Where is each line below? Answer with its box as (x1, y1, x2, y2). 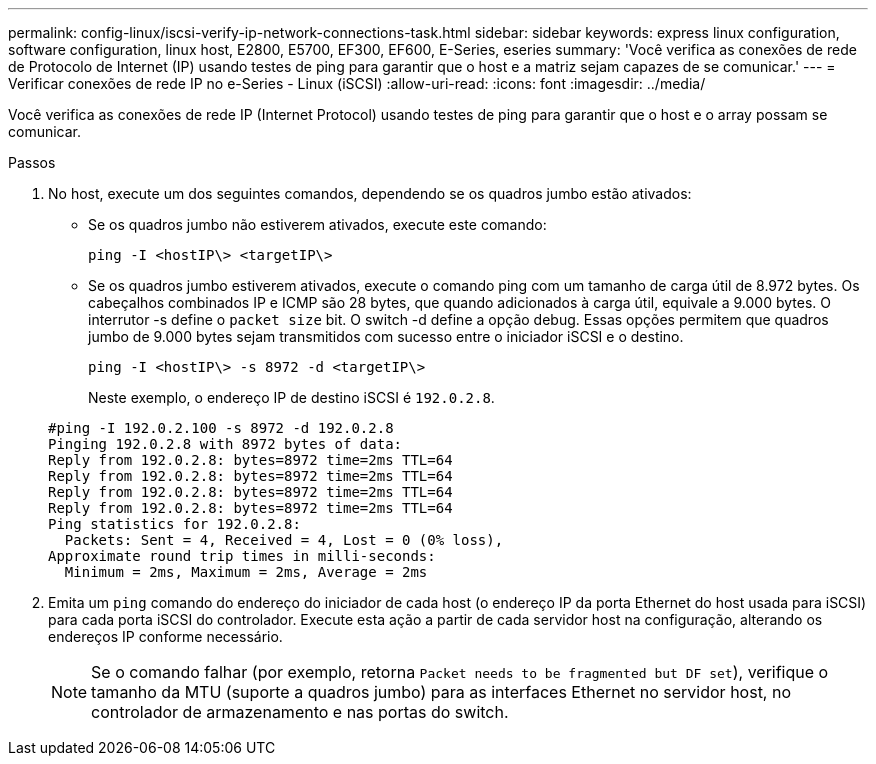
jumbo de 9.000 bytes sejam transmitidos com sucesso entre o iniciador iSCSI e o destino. (88, 328, 684, 345)
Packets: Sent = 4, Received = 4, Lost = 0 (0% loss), (64, 532, 504, 548)
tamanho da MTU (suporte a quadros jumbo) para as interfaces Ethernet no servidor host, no (91, 682, 792, 702)
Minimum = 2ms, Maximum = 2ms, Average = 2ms (64, 564, 428, 580)
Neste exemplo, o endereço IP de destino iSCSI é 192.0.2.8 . (88, 389, 495, 406)
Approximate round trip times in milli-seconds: (48, 548, 436, 564)
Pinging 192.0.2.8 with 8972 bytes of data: (48, 436, 403, 452)
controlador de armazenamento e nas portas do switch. (91, 702, 509, 722)
